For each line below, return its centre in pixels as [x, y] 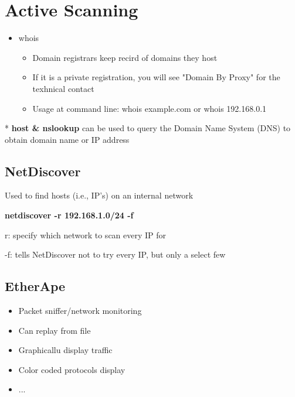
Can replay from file [55, 330]
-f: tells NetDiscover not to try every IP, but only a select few [115, 254]
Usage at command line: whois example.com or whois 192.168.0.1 [150, 108]
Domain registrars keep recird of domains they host [125, 57]
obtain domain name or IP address [67, 139]
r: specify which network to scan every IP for [86, 235]
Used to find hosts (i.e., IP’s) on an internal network [99, 195]
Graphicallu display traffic [65, 350]
